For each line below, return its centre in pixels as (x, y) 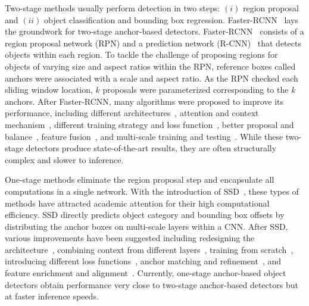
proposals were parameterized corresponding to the (196, 90)
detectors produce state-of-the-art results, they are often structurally (151, 148)
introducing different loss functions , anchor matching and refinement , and (143, 261)
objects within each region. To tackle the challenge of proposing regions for (141, 54)
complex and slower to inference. (64, 159)
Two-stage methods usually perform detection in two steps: (113, 8)
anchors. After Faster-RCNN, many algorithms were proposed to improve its (144, 101)
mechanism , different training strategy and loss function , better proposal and (149, 124)
